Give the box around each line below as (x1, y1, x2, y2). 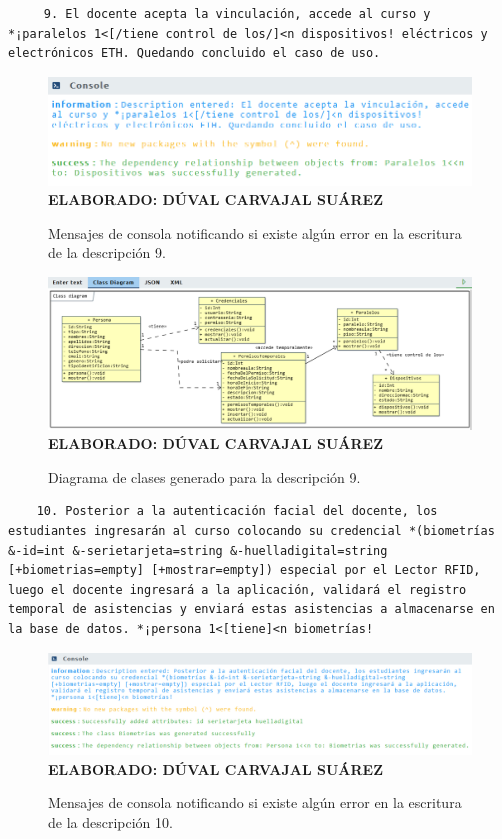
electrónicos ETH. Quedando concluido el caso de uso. (8, 46, 381, 61)
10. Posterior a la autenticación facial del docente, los (36, 504, 438, 519)
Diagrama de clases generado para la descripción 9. (48, 466, 361, 487)
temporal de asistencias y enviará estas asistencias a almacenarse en (8, 602, 495, 617)
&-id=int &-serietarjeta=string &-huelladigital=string (8, 543, 388, 558)
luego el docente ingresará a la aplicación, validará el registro (8, 582, 467, 597)
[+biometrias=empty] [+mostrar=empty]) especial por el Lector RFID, (8, 563, 481, 578)
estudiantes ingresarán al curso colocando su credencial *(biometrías (8, 524, 495, 539)
